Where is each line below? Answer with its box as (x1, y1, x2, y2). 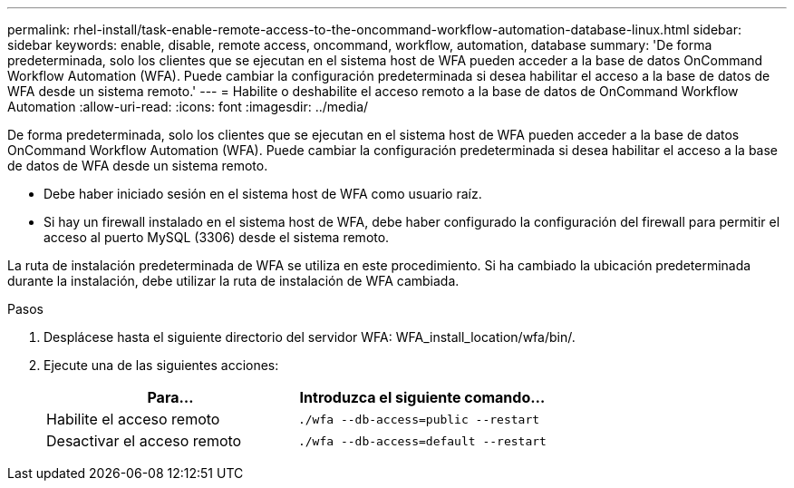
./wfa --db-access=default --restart (297, 434, 547, 448)
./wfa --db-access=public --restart (297, 412, 540, 426)
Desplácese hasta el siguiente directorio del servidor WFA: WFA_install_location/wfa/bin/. (44, 329, 576, 345)
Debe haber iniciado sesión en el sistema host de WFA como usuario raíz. (44, 186, 482, 201)
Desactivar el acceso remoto (46, 432, 242, 450)
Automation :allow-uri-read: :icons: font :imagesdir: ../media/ (7, 99, 369, 114)
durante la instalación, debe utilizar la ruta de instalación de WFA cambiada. (7, 273, 460, 288)
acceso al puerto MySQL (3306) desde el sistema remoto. (44, 229, 390, 245)
